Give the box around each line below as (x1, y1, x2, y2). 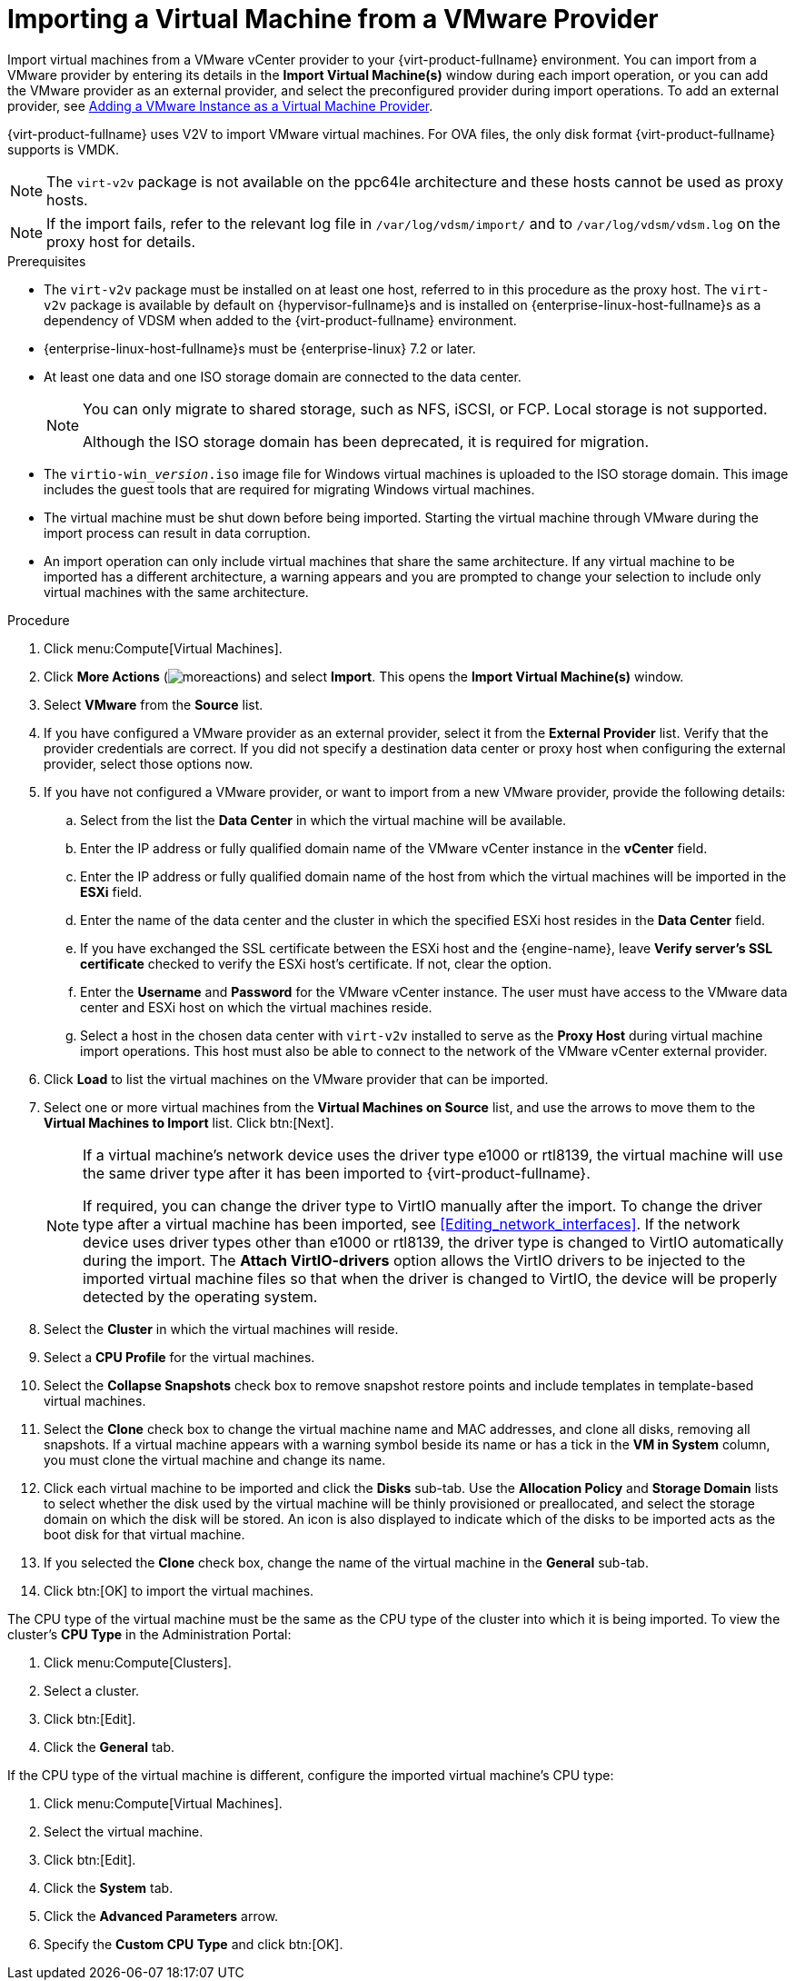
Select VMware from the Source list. (44, 696, 263, 712)
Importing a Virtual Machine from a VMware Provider (7, 4, 659, 35)
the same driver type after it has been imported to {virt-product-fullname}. (83, 1163, 591, 1182)
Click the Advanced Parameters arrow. (44, 1907, 279, 1924)
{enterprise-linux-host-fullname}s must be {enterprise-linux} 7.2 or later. (44, 340, 476, 356)
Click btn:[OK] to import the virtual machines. (44, 1582, 314, 1598)
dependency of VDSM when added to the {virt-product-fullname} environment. (44, 312, 517, 328)
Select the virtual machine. (44, 1823, 204, 1839)
